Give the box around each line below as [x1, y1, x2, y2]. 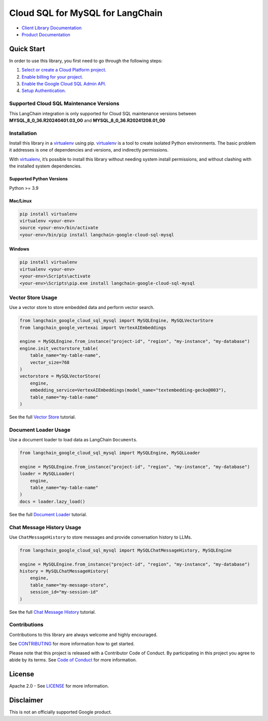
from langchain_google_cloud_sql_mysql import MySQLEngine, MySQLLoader [19, 450, 201, 456]
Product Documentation [21, 31, 70, 37]
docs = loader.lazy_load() [19, 498, 85, 504]
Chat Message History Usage [9, 524, 81, 531]
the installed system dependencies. [9, 163, 82, 169]
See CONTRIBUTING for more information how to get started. [9, 641, 135, 647]
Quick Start [9, 45, 45, 53]
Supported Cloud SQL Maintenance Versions [9, 100, 120, 107]
